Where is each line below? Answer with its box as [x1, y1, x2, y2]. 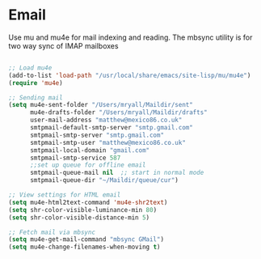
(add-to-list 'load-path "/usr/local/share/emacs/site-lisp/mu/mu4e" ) [8, 71, 251, 79]
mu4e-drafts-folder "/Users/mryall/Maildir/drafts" [29, 108, 208, 117]
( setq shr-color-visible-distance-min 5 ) [8, 213, 150, 222]
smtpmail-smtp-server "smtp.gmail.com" [29, 131, 164, 139]
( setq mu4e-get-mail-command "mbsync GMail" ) [8, 236, 164, 244]
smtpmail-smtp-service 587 [29, 154, 121, 162]
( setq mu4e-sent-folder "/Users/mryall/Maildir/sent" [8, 101, 194, 109]
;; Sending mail [8, 93, 63, 102]
